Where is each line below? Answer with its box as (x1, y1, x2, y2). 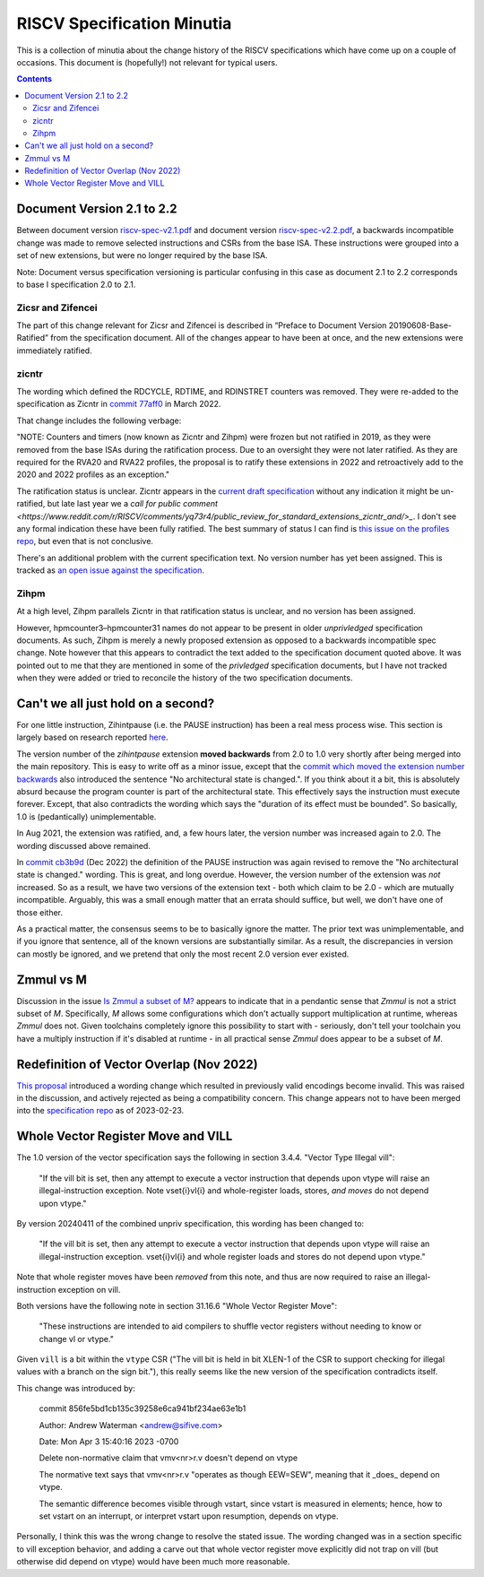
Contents (16, 74, 53, 84)
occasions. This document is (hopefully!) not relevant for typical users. (16, 56, 278, 67)
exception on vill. (57, 1284, 121, 1295)
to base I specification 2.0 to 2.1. (16, 279, 136, 290)
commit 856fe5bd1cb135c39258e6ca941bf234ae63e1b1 (39, 1403, 246, 1414)
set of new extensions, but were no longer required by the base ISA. (16, 250, 268, 261)
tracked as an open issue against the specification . (16, 565, 205, 576)
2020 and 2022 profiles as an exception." (16, 469, 170, 480)
